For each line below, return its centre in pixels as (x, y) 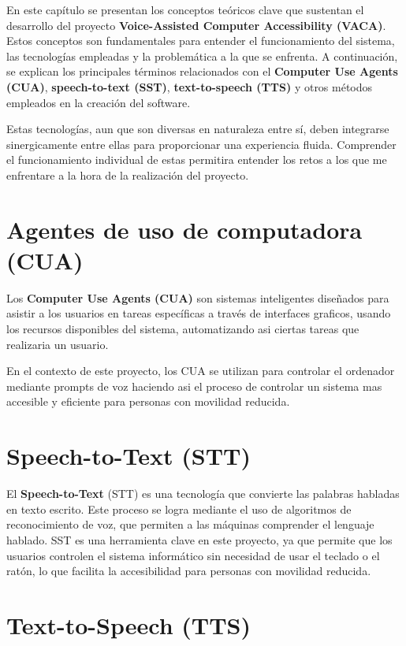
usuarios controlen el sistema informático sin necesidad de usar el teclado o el (193, 555)
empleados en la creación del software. (99, 102)
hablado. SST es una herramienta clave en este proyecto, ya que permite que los (199, 539)
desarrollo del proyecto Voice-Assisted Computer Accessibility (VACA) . (196, 25)
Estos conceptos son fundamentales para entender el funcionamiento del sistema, (201, 41)
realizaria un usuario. (58, 344)
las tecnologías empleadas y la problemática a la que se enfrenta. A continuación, (202, 56)
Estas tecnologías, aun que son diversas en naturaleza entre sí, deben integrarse (198, 129)
